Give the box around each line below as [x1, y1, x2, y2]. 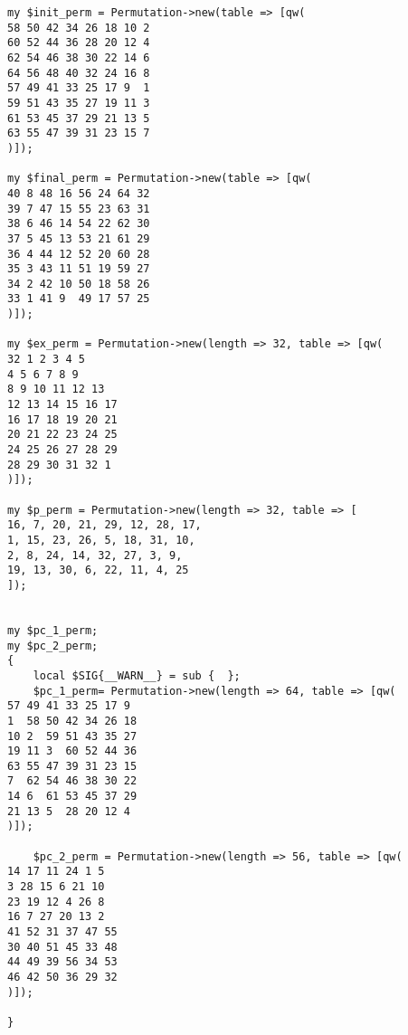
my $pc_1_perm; [7, 623, 99, 637]
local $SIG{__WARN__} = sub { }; [33, 669, 241, 682]
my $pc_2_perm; [7, 639, 99, 652]
